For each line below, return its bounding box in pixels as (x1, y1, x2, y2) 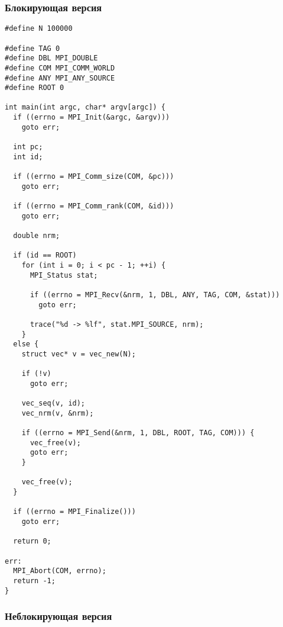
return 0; (13, 537, 51, 546)
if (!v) (21, 369, 51, 378)
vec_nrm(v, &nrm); (21, 409, 94, 417)
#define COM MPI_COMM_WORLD (5, 63, 115, 72)
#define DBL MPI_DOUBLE (5, 54, 98, 63)
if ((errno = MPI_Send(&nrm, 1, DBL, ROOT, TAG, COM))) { (21, 429, 255, 438)
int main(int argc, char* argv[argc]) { (5, 103, 166, 112)
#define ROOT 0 (5, 83, 64, 92)
